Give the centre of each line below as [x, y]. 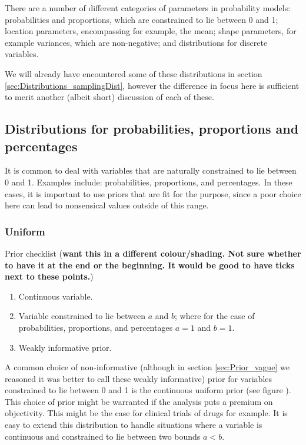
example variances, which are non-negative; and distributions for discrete [136, 42]
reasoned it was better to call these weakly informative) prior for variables [139, 378]
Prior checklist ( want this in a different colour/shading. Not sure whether [153, 253]
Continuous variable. [56, 296]
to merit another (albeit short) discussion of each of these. [109, 97]
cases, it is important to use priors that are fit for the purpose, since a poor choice [153, 193]
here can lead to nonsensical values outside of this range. [107, 205]
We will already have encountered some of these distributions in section [134, 73]
